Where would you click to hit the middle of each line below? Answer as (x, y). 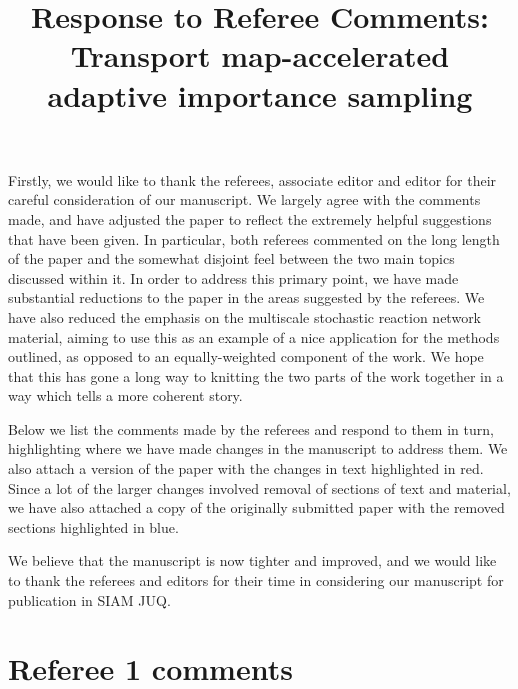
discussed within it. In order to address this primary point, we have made (233, 277)
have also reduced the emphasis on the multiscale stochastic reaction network (245, 316)
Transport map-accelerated (260, 55)
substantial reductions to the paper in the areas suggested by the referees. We (246, 297)
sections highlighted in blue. (93, 526)
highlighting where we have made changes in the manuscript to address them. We (258, 448)
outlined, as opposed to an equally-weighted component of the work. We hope (246, 356)
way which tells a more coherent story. (125, 395)
